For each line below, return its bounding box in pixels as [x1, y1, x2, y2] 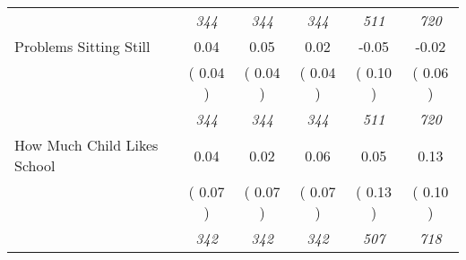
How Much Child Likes [14, 134, 159, 155]
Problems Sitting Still [14, 36, 151, 56]
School [14, 155, 56, 176]
